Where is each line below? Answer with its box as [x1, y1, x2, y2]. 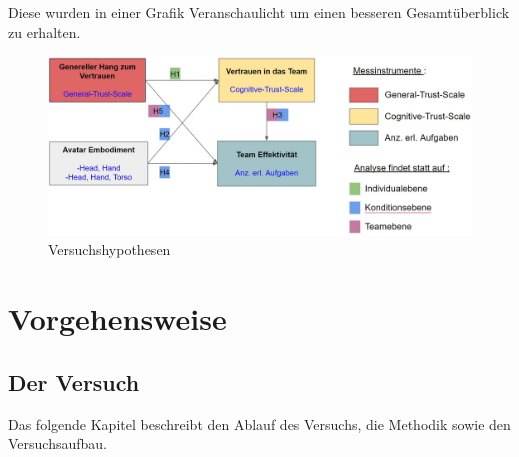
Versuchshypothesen [48, 239, 171, 260]
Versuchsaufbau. [8, 433, 107, 454]
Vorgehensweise [8, 298, 227, 339]
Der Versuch [8, 366, 140, 397]
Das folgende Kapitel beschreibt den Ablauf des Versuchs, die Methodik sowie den [8, 413, 511, 434]
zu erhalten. [8, 21, 81, 42]
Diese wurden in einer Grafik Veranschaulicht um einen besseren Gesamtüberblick [8, 2, 510, 22]
